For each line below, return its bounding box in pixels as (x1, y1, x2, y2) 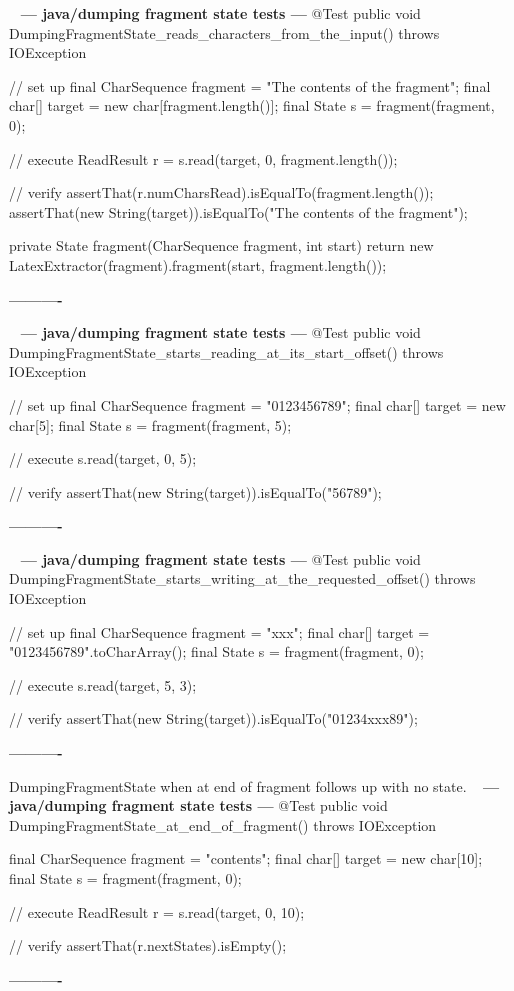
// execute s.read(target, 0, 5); (9, 448, 197, 469)
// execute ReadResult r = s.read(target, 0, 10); (9, 901, 305, 922)
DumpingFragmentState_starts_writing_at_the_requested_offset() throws (9, 568, 476, 589)
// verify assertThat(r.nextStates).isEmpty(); (9, 935, 287, 956)
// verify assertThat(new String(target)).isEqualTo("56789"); (9, 481, 382, 502)
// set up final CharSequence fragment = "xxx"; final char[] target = (9, 621, 430, 642)
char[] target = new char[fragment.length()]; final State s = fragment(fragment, (9, 95, 495, 116)
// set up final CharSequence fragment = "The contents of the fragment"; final (9, 75, 491, 96)
